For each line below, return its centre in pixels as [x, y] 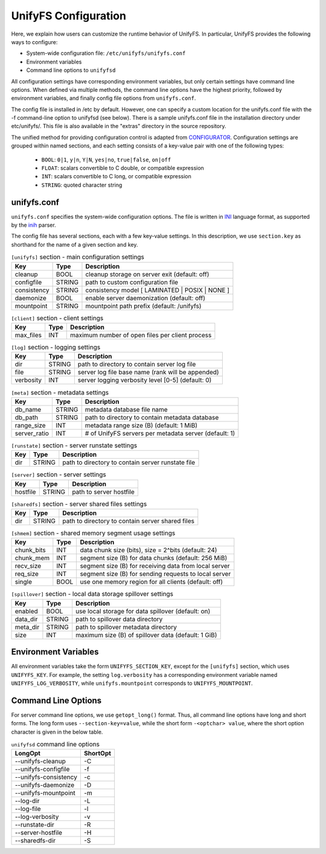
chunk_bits [30, 550]
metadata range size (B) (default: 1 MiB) [141, 425]
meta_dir [27, 627]
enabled [27, 611]
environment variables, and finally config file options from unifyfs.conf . [104, 98]
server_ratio [32, 433]
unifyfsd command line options [55, 745]
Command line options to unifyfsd [71, 70]
